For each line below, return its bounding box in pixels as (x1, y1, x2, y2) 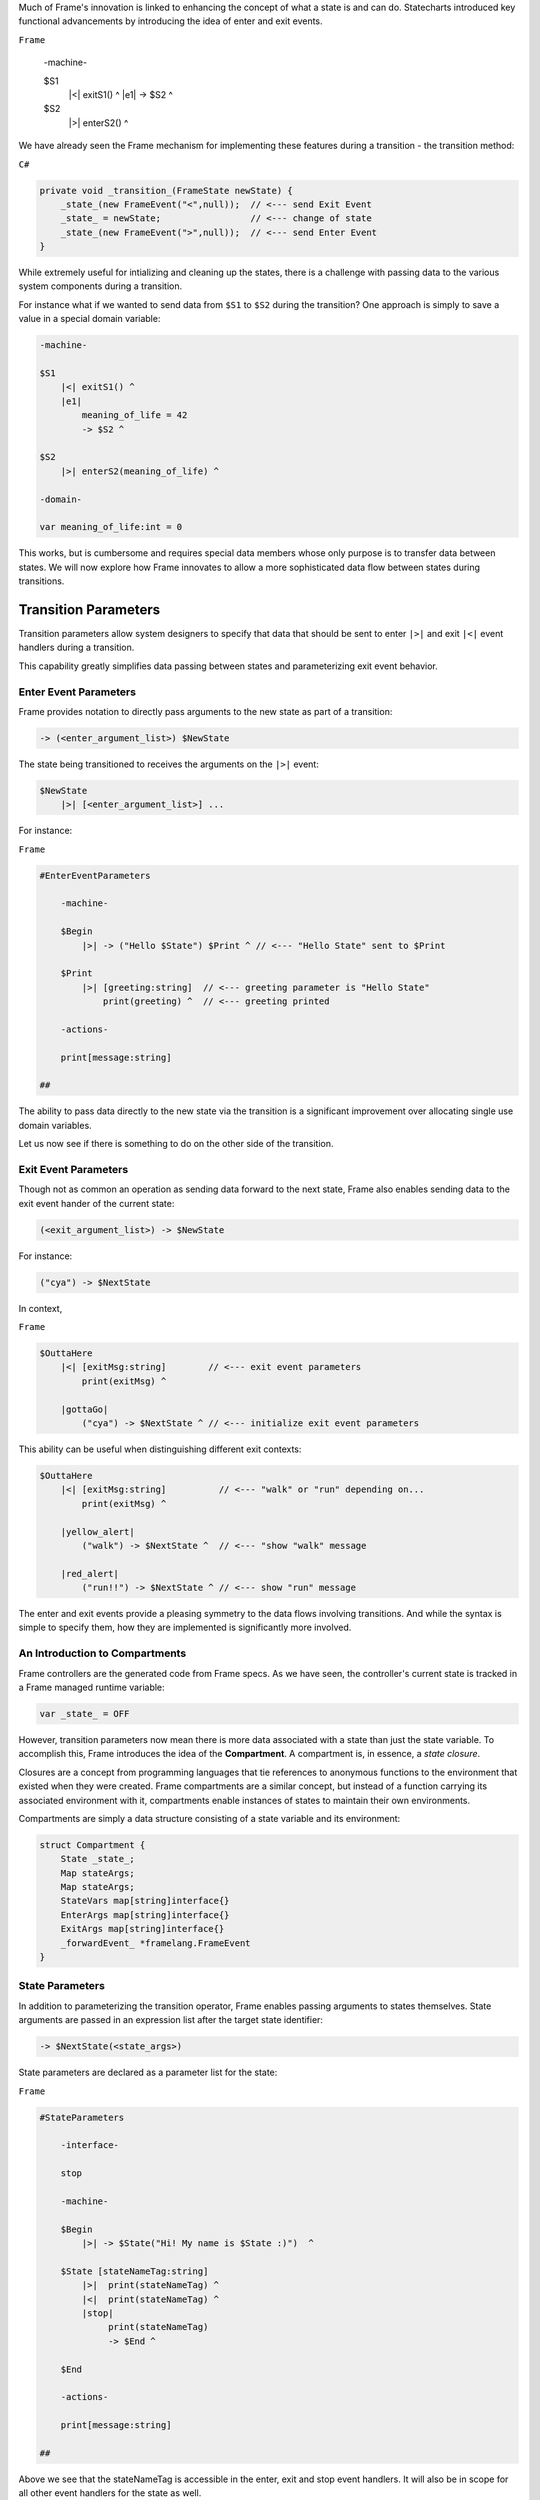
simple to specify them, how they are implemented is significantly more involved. (18, 1621, 352, 1634)
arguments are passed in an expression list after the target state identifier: (18, 2014, 324, 2026)
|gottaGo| (60, 1403, 109, 1415)
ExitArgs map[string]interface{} (60, 1923, 225, 1935)
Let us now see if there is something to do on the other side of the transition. (18, 1138, 334, 1150)
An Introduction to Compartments (18, 1646, 187, 1660)
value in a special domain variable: (18, 313, 161, 325)
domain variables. (18, 1119, 92, 1131)
